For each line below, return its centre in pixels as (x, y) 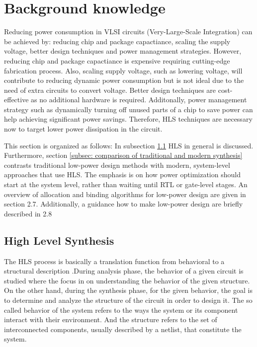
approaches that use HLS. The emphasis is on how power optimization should (122, 174)
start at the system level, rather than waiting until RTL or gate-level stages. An (126, 184)
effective (16, 100)
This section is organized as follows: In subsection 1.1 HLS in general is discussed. (129, 145)
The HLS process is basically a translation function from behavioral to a (114, 261)
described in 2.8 (28, 213)
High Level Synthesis (59, 240)
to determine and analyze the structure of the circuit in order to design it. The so (128, 300)
